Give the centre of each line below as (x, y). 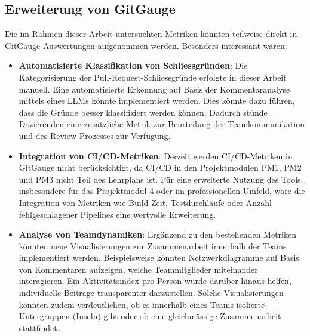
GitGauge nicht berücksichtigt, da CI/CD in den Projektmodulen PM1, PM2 (160, 167)
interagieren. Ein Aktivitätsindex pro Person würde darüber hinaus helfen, (155, 281)
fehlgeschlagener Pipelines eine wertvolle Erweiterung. (117, 214)
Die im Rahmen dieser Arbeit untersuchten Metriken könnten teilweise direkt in (151, 34)
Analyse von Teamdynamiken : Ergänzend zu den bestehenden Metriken (157, 234)
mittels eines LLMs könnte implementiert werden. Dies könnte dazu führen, (157, 101)
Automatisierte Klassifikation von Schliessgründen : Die (133, 65)
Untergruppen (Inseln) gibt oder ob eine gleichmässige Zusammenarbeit (150, 316)
